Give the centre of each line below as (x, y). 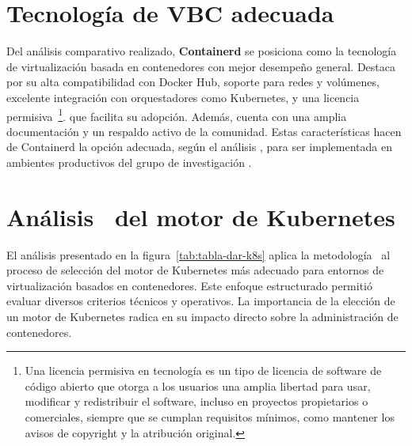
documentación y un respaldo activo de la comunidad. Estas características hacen (204, 131)
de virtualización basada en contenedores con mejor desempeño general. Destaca (201, 66)
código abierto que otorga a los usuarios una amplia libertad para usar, (198, 386)
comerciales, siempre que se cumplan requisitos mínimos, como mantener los (210, 417)
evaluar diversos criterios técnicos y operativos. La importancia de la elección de (201, 301)
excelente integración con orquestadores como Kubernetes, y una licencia (183, 97)
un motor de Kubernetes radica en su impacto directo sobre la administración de (202, 317)
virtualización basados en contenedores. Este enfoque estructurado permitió (190, 285)
